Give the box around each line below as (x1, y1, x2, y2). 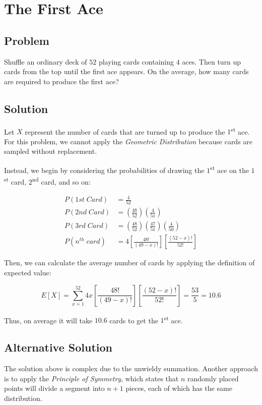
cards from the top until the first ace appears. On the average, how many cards (4, 66, 249, 77)
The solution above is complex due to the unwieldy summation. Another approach (4, 363, 258, 374)
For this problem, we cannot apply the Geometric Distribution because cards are (4, 136, 253, 146)
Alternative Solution (4, 339, 112, 355)
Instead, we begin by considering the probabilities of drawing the (4, 164, 205, 175)
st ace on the (210, 163, 249, 175)
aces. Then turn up (182, 56, 241, 67)
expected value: (4, 267, 51, 278)
